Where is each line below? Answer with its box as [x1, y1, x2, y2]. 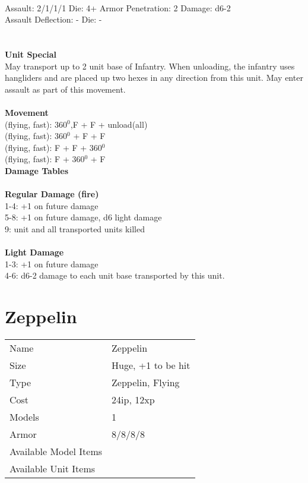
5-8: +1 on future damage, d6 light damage [5, 211, 162, 223]
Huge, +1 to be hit [112, 358, 190, 372]
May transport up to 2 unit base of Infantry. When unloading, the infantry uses [5, 59, 295, 72]
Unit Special [5, 48, 57, 60]
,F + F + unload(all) [70, 118, 148, 130]
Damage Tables [5, 164, 69, 176]
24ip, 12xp [112, 392, 155, 406]
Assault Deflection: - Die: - [5, 13, 102, 26]
